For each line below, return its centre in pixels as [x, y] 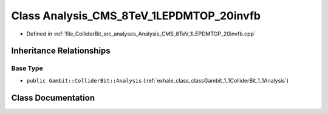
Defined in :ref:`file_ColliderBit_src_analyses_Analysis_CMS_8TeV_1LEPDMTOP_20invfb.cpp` [141, 34]
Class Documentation [53, 97]
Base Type [27, 68]
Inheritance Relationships [61, 51]
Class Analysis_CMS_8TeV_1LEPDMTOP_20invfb [136, 16]
